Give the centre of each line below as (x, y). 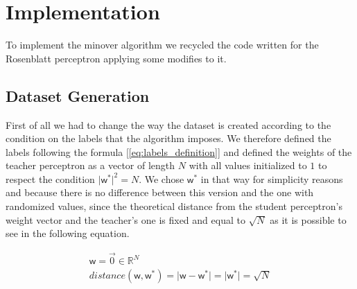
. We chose (162, 178)
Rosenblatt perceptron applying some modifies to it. (116, 58)
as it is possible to (308, 219)
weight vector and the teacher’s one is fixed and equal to (125, 219)
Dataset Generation (78, 95)
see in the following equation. (68, 233)
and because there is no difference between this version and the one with (160, 192)
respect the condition (50, 178)
